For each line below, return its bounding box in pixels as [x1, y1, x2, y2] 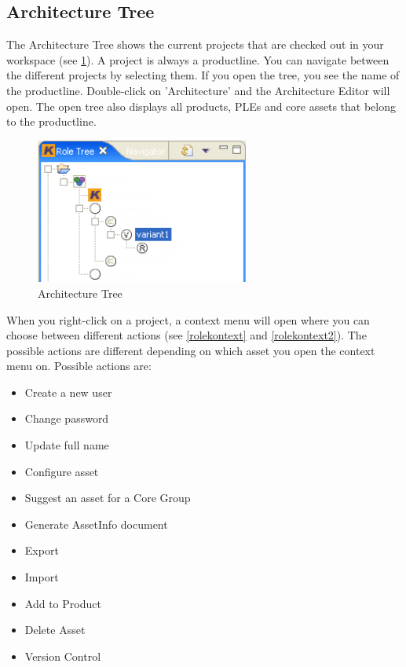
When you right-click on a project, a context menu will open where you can [6, 311, 370, 328]
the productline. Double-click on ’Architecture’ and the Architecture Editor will [6, 82, 390, 98]
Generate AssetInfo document [24, 515, 168, 532]
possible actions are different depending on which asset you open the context [6, 342, 375, 358]
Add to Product [24, 595, 101, 611]
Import [24, 569, 59, 585]
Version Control [24, 647, 101, 664]
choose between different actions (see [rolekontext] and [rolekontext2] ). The [6, 327, 367, 343]
